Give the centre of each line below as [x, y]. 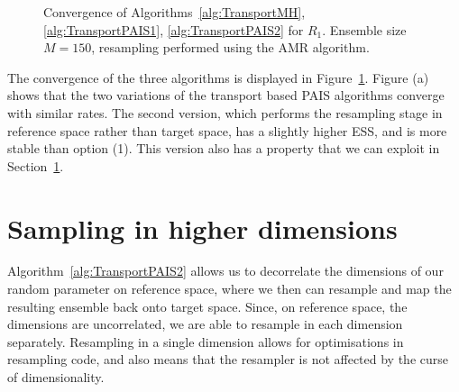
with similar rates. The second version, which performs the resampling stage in [225, 112]
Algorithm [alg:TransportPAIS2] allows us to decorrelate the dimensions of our [225, 271]
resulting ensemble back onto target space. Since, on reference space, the [207, 306]
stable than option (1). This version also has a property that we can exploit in [224, 148]
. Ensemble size [364, 29]
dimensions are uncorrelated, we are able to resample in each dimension [205, 324]
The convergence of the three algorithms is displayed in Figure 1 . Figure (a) [218, 77]
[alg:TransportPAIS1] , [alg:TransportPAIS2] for [174, 29]
